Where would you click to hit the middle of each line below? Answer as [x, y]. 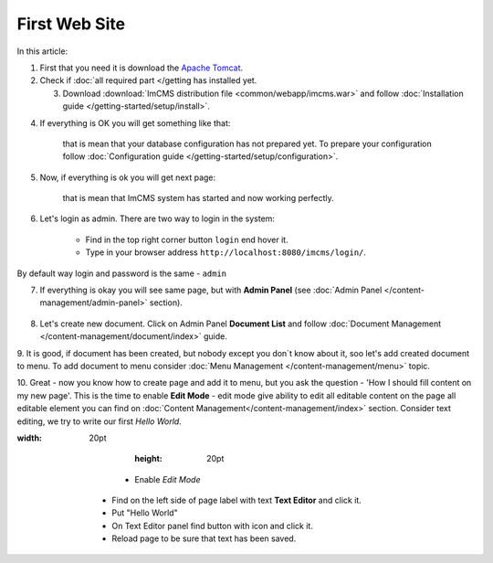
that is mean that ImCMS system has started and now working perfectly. [198, 198]
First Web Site [71, 24]
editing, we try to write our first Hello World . [99, 421]
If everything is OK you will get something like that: [135, 122]
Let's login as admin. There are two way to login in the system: [157, 218]
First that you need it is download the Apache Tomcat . [142, 68]
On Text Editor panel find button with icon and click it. [213, 526]
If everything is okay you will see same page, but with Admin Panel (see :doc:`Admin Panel [211, 290]
